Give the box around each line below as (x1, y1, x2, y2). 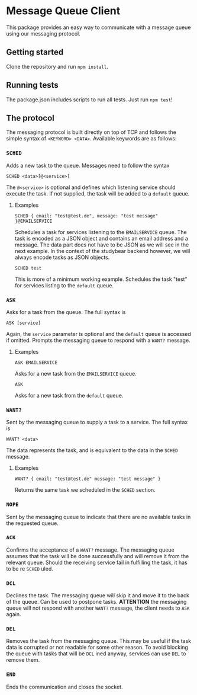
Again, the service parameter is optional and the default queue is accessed (6, 330, 191, 337)
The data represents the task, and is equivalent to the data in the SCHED (6, 447, 179, 454)
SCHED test (14, 265, 42, 271)
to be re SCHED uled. (6, 565, 53, 572)
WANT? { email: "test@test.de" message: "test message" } (14, 476, 161, 482)
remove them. (6, 656, 40, 664)
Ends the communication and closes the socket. (6, 683, 123, 690)
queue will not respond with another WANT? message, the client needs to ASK (6, 604, 190, 611)
